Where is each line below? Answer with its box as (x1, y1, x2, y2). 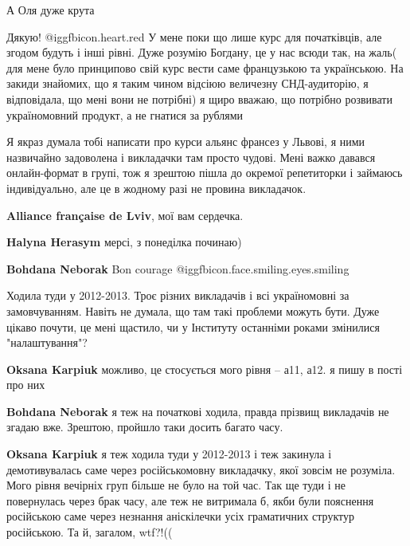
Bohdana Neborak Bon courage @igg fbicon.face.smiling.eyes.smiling (6, 260, 349, 277)
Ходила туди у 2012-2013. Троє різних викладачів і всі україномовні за (6, 287, 349, 304)
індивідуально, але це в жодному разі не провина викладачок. (6, 179, 307, 196)
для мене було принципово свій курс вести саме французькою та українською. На (6, 59, 404, 76)
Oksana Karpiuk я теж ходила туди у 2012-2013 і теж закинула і (6, 446, 332, 462)
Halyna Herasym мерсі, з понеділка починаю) (6, 234, 242, 250)
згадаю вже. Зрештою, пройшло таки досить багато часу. (6, 418, 283, 435)
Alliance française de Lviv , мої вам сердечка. (6, 206, 244, 223)
